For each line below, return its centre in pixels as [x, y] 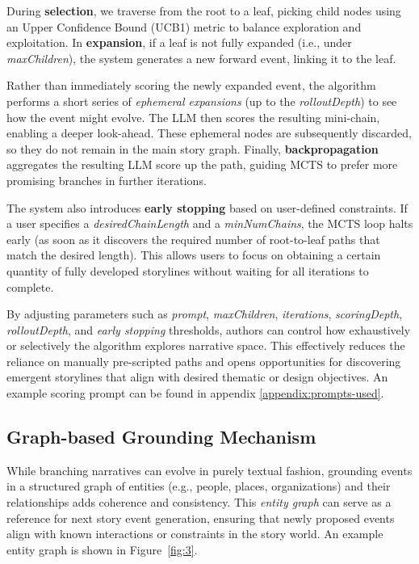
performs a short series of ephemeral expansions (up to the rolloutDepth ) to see [202, 101]
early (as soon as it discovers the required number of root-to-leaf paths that [193, 239]
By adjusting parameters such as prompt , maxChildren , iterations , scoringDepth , [205, 314]
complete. [30, 286]
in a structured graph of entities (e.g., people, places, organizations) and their [199, 486]
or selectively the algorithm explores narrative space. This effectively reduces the [206, 345]
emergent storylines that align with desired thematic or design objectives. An [197, 377]
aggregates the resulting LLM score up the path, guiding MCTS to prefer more [202, 164]
